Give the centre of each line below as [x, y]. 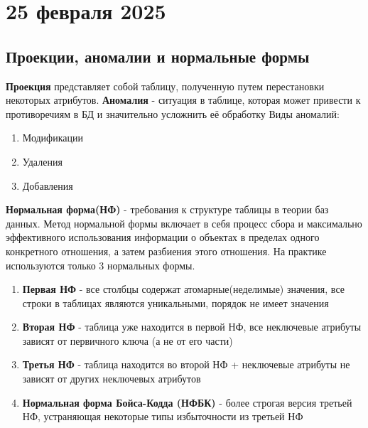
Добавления [48, 185]
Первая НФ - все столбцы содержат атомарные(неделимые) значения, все [183, 289]
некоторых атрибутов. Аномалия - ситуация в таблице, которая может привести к [183, 100]
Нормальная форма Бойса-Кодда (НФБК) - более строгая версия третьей [187, 402]
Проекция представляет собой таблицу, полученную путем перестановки [165, 86]
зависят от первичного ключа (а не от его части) [128, 340]
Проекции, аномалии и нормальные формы [158, 56]
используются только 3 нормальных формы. [101, 265]
